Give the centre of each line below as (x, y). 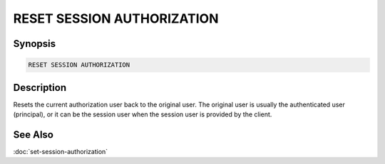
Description (40, 88)
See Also (33, 135)
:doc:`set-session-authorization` (61, 151)
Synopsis (35, 44)
